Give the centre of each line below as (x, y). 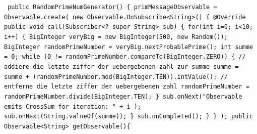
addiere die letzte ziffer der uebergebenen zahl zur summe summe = (121, 66)
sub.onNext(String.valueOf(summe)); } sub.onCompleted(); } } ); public (128, 117)
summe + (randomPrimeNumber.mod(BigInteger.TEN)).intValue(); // (116, 77)
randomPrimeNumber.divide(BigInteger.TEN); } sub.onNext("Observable (123, 96)
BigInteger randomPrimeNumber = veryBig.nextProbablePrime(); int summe (128, 47)
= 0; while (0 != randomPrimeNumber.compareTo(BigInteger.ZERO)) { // (125, 57)
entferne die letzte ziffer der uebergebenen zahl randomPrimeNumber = (127, 87)
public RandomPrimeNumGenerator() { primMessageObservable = (112, 7)
